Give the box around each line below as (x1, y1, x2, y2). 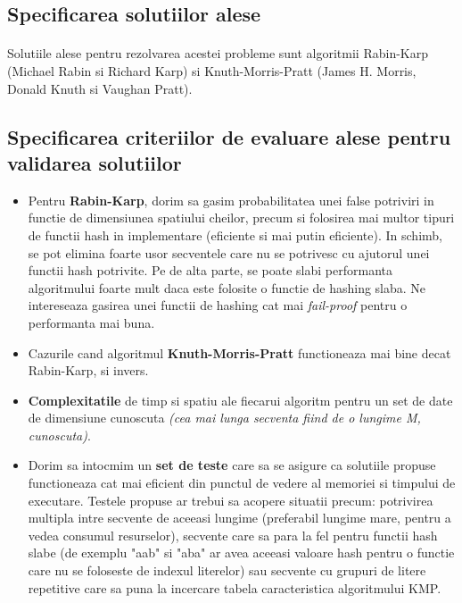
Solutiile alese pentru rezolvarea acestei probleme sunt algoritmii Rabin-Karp (7, 44, 428, 63)
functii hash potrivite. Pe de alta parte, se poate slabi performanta (28, 261, 392, 280)
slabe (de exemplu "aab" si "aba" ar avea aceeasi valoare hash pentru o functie (28, 543, 455, 562)
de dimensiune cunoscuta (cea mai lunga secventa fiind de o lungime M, (28, 408, 421, 427)
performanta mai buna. (28, 313, 155, 331)
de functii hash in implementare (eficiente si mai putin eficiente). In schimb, (28, 225, 442, 244)
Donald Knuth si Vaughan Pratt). (7, 79, 193, 97)
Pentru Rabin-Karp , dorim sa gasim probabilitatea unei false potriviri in (28, 190, 434, 209)
